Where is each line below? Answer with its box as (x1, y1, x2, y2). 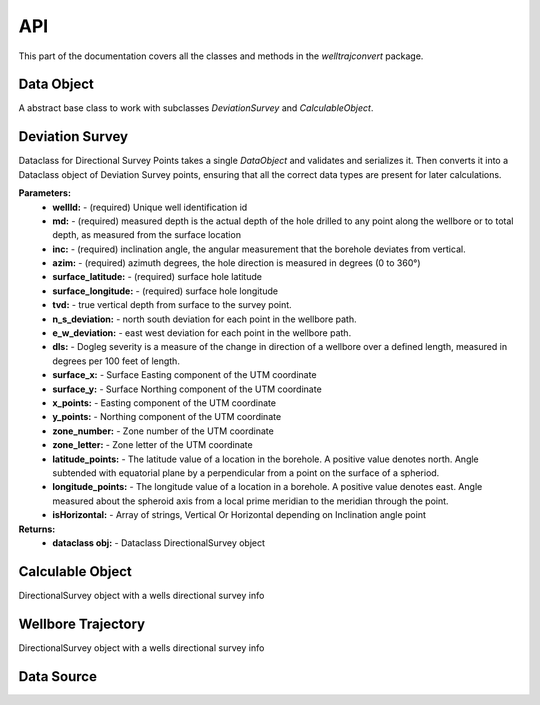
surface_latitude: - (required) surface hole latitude (52, 271, 262, 283)
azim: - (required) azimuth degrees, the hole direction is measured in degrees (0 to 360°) (52, 257, 421, 269)
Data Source (18, 668, 97, 685)
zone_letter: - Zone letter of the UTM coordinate (52, 439, 254, 451)
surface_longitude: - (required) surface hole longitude (52, 285, 279, 297)
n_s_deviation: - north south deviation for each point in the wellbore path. (52, 313, 357, 325)
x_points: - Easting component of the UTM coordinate (52, 397, 277, 409)
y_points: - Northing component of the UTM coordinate (52, 411, 282, 423)
